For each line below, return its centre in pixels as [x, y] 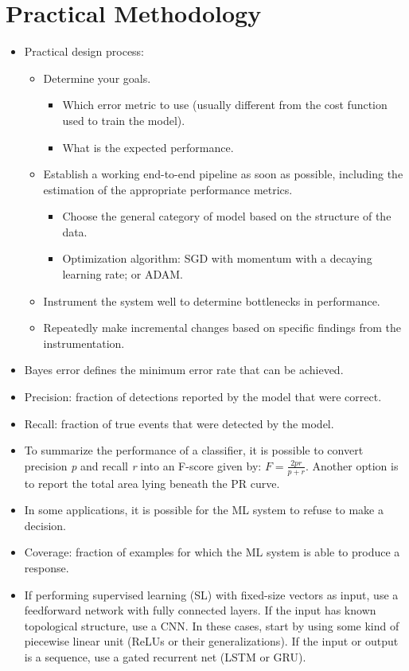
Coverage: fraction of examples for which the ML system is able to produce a [212, 552]
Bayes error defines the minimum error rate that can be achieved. [184, 370]
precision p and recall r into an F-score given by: [143, 465]
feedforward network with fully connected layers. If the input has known [200, 610]
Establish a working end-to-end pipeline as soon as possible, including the [223, 174]
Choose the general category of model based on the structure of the [227, 216]
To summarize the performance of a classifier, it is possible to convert [194, 450]
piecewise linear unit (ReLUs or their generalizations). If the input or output [211, 641]
